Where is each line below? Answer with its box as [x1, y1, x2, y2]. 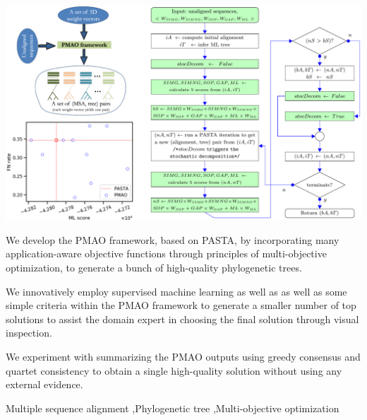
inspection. [6, 325, 52, 340]
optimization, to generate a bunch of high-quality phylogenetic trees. [6, 259, 302, 274]
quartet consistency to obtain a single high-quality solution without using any [6, 363, 342, 378]
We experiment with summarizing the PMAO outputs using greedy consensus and [6, 349, 361, 363]
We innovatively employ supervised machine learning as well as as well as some [6, 284, 347, 298]
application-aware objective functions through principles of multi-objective [6, 246, 327, 261]
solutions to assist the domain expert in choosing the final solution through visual [6, 311, 359, 326]
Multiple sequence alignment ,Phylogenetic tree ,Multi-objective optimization [6, 400, 339, 415]
